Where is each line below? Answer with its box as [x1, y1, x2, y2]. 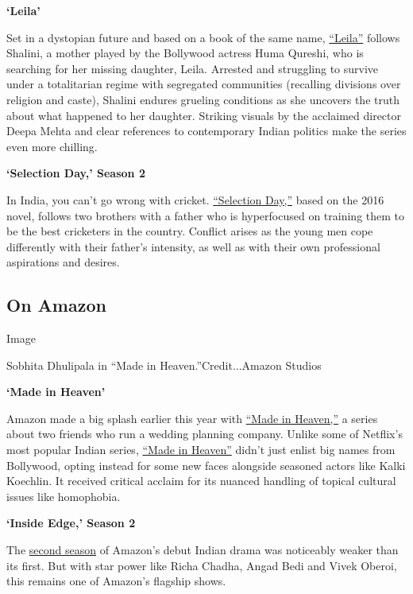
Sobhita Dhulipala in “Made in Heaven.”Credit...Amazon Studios [6, 356, 322, 373]
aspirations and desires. [6, 254, 120, 270]
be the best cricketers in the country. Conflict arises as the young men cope [6, 223, 373, 239]
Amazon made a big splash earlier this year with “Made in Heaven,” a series [6, 410, 378, 426]
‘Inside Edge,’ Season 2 [6, 514, 136, 531]
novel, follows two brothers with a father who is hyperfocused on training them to [6, 207, 405, 223]
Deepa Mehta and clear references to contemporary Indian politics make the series [6, 122, 407, 139]
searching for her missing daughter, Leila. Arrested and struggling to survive [6, 60, 379, 76]
